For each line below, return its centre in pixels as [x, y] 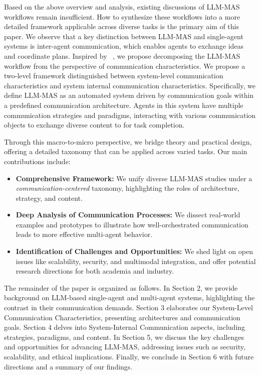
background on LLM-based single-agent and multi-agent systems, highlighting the [129, 297]
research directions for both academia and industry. [95, 271]
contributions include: [37, 161]
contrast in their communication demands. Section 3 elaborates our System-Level [128, 307]
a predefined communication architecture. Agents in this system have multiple [124, 105]
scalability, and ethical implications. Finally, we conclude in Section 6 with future [129, 356]
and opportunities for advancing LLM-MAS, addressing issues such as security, [125, 347]
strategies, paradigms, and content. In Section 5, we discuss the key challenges [124, 337]
